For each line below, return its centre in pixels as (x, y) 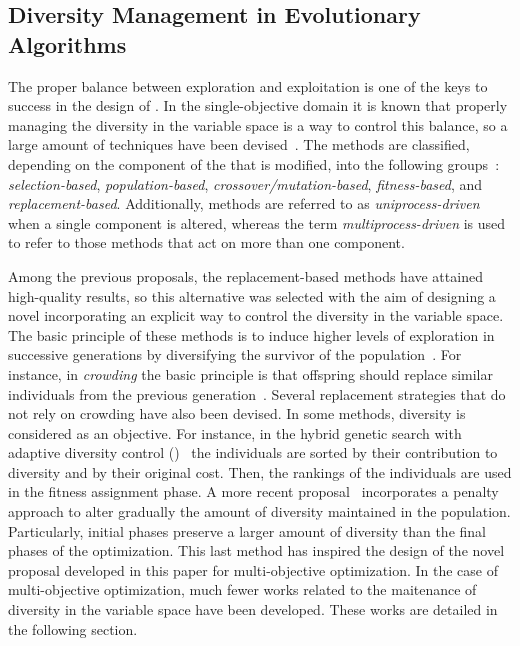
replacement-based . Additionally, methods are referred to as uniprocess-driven (244, 203)
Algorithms (67, 43)
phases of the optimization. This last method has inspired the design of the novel (256, 550)
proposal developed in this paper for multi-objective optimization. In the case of (253, 569)
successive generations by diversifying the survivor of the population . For (235, 354)
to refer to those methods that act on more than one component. (206, 242)
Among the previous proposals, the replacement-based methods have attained (245, 275)
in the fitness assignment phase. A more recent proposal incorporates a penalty (253, 491)
